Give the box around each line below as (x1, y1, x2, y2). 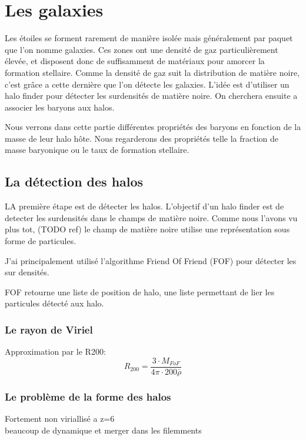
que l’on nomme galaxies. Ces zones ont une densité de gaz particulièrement (5, 43, 278, 55)
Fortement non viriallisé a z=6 (5, 412, 115, 425)
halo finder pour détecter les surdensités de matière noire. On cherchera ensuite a (5, 89, 298, 102)
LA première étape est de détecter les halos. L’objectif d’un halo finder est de (5, 200, 284, 212)
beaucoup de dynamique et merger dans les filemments (5, 424, 202, 436)
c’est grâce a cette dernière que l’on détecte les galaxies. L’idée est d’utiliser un (5, 78, 290, 90)
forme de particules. (5, 235, 76, 247)
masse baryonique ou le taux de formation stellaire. (5, 144, 189, 156)
